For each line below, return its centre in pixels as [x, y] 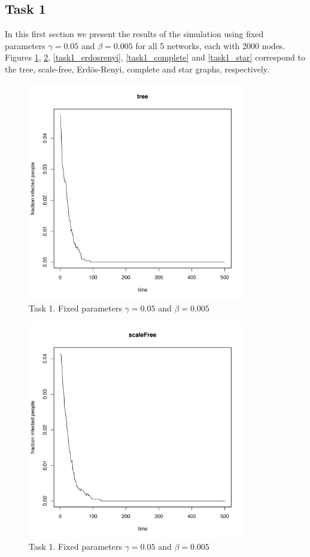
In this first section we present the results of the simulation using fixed [134, 34]
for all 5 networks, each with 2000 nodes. [210, 45]
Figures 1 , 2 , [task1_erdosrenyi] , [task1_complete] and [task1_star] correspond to [155, 57]
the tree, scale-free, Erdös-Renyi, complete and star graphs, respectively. [137, 69]
